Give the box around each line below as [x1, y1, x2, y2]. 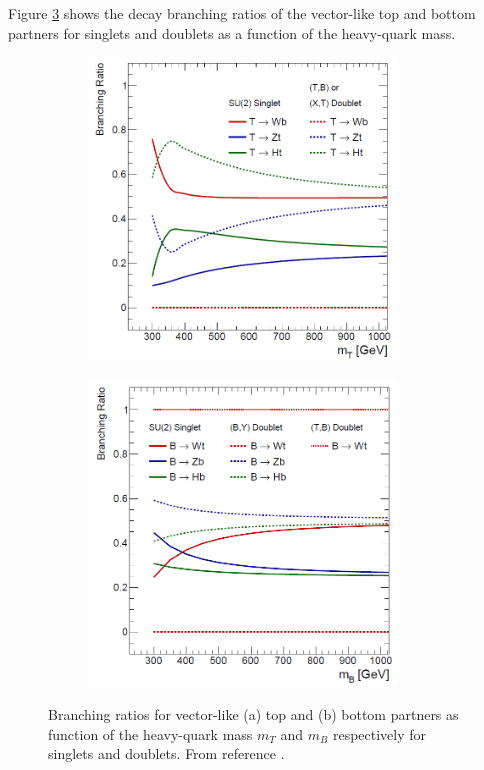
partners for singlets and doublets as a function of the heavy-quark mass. [8, 22, 456, 43]
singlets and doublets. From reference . [48, 743, 285, 764]
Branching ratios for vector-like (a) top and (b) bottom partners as [48, 704, 459, 725]
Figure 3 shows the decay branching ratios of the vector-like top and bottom [8, 3, 476, 23]
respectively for [332, 723, 427, 744]
